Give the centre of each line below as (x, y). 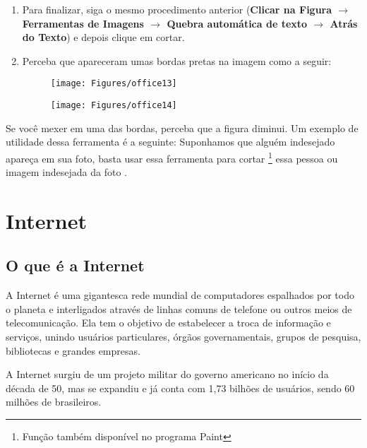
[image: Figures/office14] (114, 106)
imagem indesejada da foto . (66, 172)
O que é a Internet (75, 265)
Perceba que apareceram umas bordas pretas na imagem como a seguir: (177, 60)
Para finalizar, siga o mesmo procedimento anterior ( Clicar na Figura (177, 9)
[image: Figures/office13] (114, 84)
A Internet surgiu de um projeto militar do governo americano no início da (167, 374)
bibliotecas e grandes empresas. (73, 350)
